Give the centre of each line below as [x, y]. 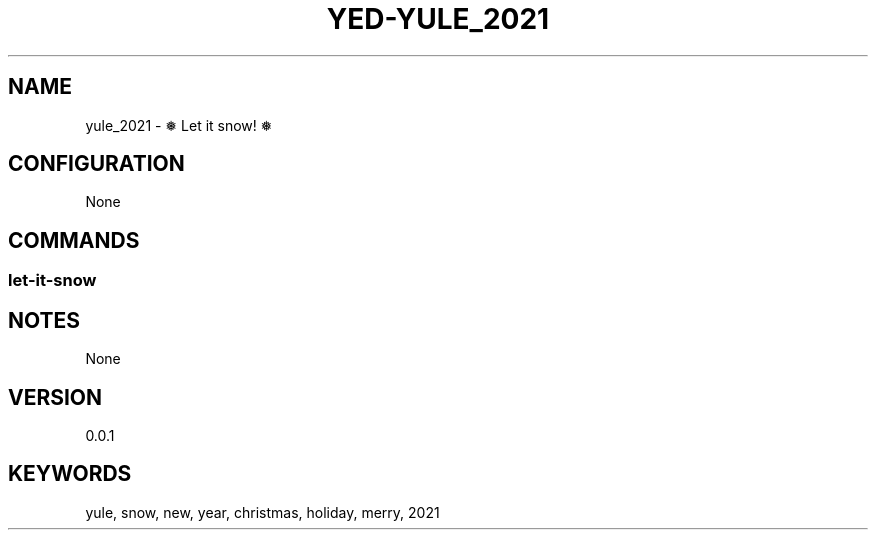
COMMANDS [74, 240]
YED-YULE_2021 [438, 19]
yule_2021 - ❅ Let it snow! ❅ [179, 125]
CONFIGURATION [96, 164]
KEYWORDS [70, 474]
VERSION [55, 397]
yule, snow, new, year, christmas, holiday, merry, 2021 [262, 512]
